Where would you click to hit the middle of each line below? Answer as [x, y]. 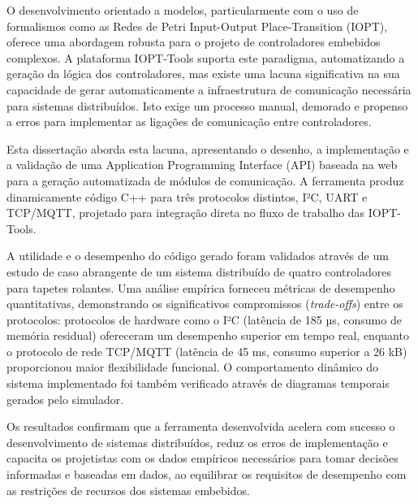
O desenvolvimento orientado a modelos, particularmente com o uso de [183, 10]
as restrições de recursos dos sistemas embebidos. [128, 490]
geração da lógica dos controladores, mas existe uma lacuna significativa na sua [203, 74]
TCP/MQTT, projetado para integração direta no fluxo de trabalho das [186, 213]
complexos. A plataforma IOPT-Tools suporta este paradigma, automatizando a [206, 57]
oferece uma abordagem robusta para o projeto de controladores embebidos [194, 42]
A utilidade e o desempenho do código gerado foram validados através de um [198, 256]
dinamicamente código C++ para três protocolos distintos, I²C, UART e [187, 196]
